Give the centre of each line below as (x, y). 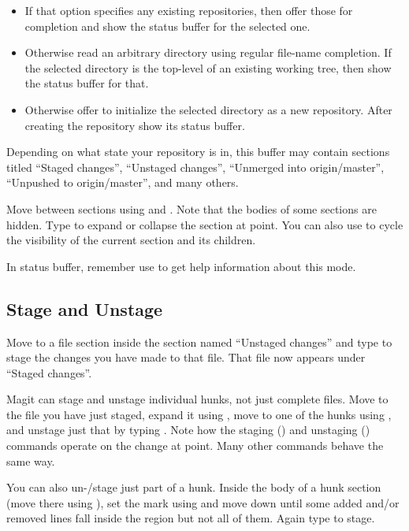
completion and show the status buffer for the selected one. (167, 26)
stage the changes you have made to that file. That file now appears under (186, 357)
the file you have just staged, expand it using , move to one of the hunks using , (199, 414)
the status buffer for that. (87, 83)
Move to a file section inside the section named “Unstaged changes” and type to (199, 342)
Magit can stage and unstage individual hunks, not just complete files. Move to (197, 399)
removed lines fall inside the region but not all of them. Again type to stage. (191, 518)
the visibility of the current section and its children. (131, 240)
